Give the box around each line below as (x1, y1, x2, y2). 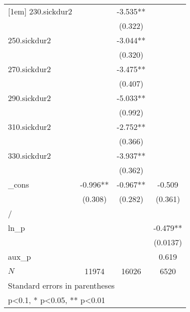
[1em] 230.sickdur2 (8, 5, 73, 17)
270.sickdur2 (8, 63, 51, 75)
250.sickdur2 (8, 34, 51, 46)
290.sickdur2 (8, 92, 51, 104)
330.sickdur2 (8, 150, 51, 161)
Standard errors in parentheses (8, 280, 115, 291)
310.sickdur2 (8, 121, 51, 132)
